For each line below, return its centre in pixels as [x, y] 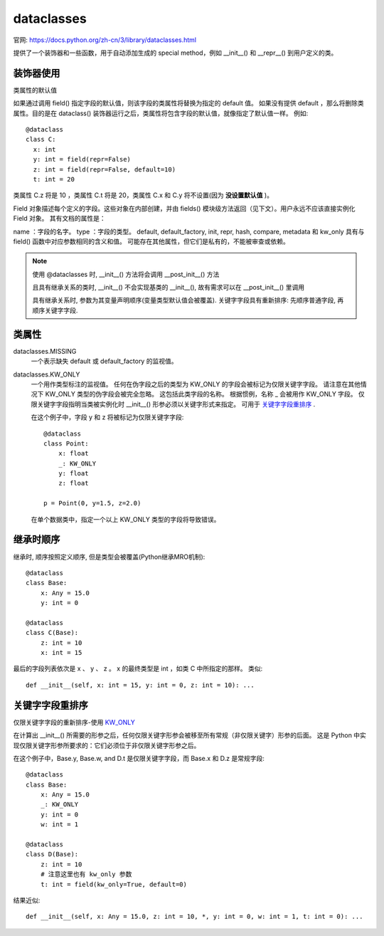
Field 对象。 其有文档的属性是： [59, 219]
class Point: [66, 443]
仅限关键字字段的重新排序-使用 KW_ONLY [74, 722]
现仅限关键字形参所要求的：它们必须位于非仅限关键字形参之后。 [107, 745]
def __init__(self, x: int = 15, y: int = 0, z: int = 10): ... [140, 685]
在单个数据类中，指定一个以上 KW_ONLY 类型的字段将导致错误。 [126, 519]
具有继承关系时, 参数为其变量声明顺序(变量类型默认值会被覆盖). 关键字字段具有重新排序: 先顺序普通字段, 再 [188, 300]
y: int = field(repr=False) [82, 159]
